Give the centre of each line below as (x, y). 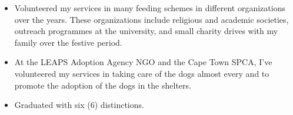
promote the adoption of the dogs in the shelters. (103, 85)
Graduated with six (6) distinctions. (79, 105)
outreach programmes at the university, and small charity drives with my (146, 31)
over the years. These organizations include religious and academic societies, (152, 19)
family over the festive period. (68, 42)
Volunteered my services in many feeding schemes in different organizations (150, 8)
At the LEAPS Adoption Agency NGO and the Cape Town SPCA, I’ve (143, 62)
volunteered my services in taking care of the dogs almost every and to (142, 73)
